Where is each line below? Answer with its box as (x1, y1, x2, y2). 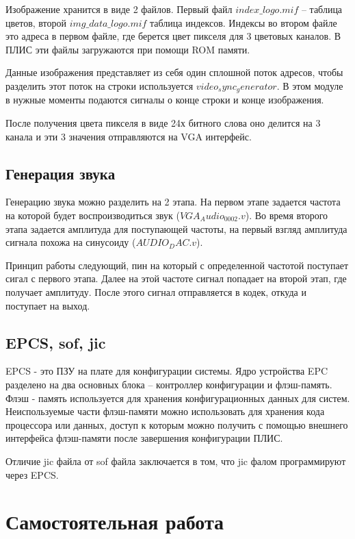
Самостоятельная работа (5, 507, 224, 536)
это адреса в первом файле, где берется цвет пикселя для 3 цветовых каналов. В (5, 29, 341, 43)
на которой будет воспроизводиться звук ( (5, 208, 180, 222)
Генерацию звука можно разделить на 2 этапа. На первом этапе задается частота (5, 195, 341, 209)
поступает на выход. (5, 298, 90, 312)
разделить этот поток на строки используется (5, 78, 194, 92)
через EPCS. (5, 467, 59, 481)
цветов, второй (5, 15, 67, 29)
